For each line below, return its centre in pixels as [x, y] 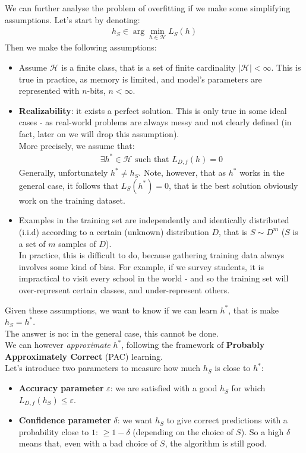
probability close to [54, 431]
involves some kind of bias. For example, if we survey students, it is [141, 266]
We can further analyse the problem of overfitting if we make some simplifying [148, 8]
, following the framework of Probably [193, 345]
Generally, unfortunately [63, 172]
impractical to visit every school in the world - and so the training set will [154, 278]
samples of [77, 243]
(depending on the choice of [183, 431]
